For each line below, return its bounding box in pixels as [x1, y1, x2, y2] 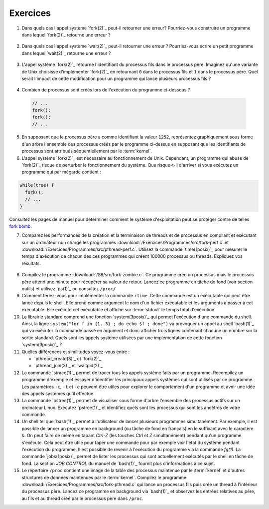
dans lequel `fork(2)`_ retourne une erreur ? [21, 31, 111, 37]
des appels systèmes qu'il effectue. [21, 390, 95, 397]
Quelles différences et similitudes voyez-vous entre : [21, 349, 130, 355]
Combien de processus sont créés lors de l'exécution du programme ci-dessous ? [21, 87, 190, 93]
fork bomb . [9, 223, 32, 229]
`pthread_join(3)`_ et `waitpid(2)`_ [34, 363, 103, 369]
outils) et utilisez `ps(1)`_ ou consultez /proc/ [21, 286, 116, 292]
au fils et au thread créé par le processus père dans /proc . [21, 495, 143, 502]
